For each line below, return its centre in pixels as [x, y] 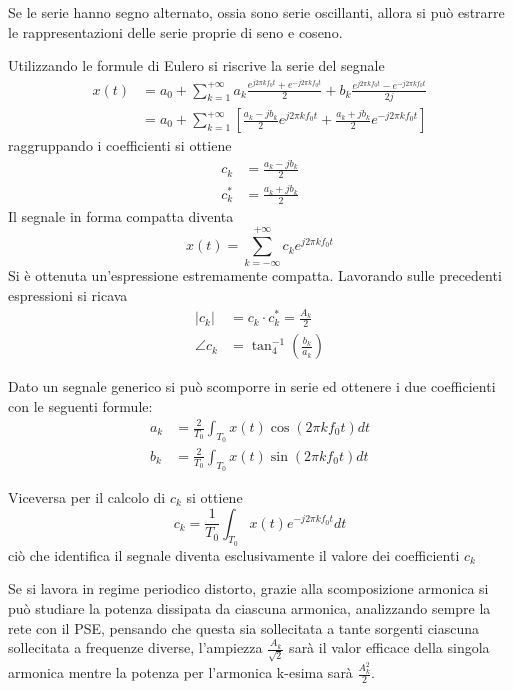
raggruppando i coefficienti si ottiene [120, 145]
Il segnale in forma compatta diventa [121, 215]
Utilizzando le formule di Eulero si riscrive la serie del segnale [196, 65]
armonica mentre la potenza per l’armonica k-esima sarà [180, 672]
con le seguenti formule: [80, 405]
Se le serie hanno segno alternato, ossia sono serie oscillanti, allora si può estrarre [256, 12]
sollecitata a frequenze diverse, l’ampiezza [135, 647]
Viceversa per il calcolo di [87, 496]
